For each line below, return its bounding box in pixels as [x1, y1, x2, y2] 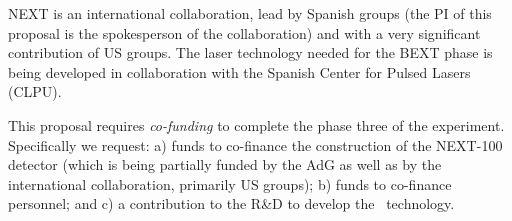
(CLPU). [8, 81, 62, 102]
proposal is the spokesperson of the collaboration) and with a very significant [8, 22, 481, 43]
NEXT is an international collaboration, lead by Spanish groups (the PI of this [8, 3, 492, 23]
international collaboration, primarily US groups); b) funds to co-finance [8, 173, 452, 194]
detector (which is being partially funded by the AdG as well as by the [8, 154, 442, 175]
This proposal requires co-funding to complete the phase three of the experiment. [8, 114, 505, 135]
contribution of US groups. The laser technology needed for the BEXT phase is [8, 42, 493, 63]
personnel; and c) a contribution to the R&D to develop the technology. [8, 193, 455, 214]
